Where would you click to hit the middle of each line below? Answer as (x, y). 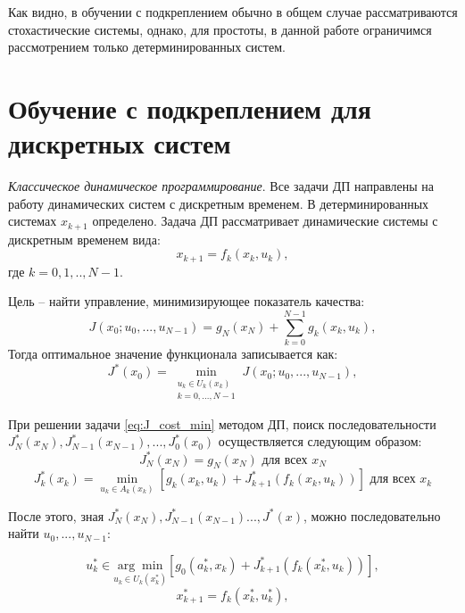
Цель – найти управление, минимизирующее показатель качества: (187, 301)
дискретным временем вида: (84, 239)
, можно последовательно (372, 515)
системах (33, 221)
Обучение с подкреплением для (190, 108)
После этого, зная (56, 515)
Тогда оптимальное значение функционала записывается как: (173, 354)
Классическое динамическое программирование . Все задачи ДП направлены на (221, 186)
